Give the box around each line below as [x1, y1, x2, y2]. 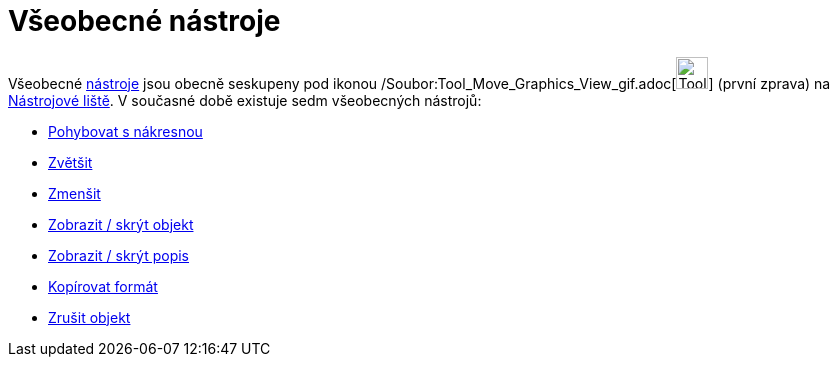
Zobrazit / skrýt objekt [48, 215, 194, 233]
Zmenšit [48, 184, 101, 202]
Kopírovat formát [48, 277, 158, 295]
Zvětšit [48, 153, 93, 171]
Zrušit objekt [48, 308, 131, 326]
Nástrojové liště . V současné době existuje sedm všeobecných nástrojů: [8, 91, 482, 109]
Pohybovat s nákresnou [48, 122, 203, 140]
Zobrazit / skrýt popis [48, 246, 189, 264]
